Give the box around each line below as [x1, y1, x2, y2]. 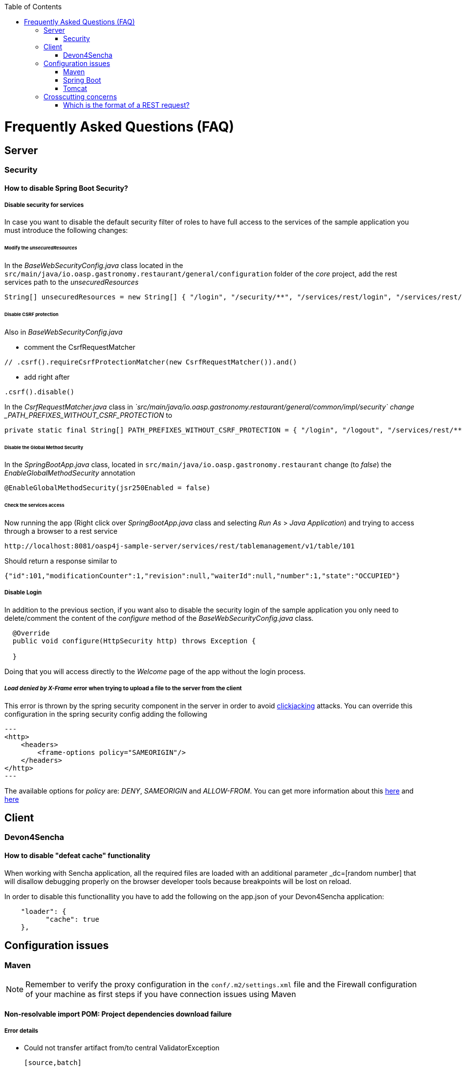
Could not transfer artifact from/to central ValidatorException [24, 1044, 220, 1052]
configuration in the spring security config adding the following [4, 709, 207, 718]
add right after [24, 372, 70, 381]
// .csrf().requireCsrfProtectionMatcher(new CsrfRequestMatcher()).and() [4, 358, 297, 366]
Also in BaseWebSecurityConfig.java [4, 327, 123, 336]
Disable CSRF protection [4, 311, 59, 317]
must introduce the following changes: [4, 226, 128, 235]
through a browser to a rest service [4, 527, 118, 536]
